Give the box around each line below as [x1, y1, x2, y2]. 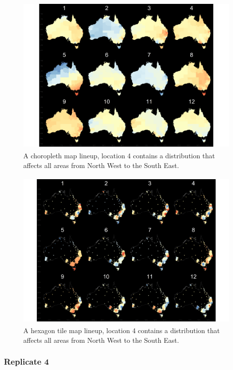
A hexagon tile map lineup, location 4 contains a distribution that [23, 325, 220, 336]
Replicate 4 [4, 355, 49, 368]
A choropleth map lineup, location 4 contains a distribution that [23, 150, 215, 160]
